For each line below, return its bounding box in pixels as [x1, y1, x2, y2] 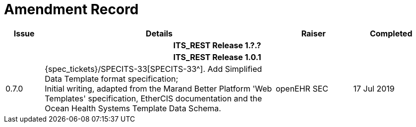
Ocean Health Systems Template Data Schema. [45, 103, 221, 113]
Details [146, 28, 173, 38]
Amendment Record [4, 1, 139, 18]
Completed [369, 28, 413, 38]
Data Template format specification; [45, 73, 178, 84]
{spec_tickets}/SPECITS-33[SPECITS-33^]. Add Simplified [45, 63, 262, 74]
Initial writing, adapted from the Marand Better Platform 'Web [45, 83, 272, 94]
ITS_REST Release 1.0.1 [173, 52, 261, 62]
